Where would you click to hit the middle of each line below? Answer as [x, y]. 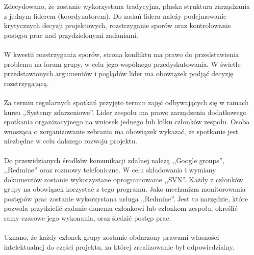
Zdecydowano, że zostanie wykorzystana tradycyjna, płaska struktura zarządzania [127, 6]
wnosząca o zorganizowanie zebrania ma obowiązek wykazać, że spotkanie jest [121, 131]
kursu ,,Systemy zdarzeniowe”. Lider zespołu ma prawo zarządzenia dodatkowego [125, 112]
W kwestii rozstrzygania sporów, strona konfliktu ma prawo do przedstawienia [121, 54]
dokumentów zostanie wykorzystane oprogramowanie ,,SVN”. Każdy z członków [124, 179]
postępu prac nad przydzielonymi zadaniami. [71, 35]
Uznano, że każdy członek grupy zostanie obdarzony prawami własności [112, 237]
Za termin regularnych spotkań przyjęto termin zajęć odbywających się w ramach [126, 102]
